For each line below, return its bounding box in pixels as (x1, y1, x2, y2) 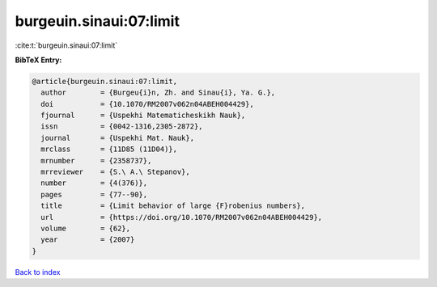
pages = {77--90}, (40, 190, 148, 199)
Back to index (15, 267, 61, 276)
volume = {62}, (40, 224, 131, 233)
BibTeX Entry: (15, 55, 62, 65)
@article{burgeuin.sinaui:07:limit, (32, 77, 178, 86)
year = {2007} (40, 235, 135, 244)
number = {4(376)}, (40, 179, 148, 188)
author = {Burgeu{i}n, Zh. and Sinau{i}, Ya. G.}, (40, 88, 276, 97)
